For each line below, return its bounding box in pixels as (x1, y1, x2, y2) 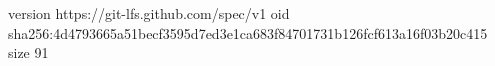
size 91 (8, 42, 49, 63)
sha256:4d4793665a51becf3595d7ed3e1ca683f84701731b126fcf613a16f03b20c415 (8, 22, 488, 43)
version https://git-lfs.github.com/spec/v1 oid (8, 3, 290, 23)
